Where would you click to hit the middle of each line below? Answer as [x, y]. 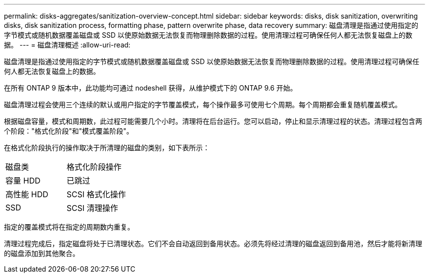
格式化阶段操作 [94, 167]
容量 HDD [23, 181]
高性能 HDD [27, 194]
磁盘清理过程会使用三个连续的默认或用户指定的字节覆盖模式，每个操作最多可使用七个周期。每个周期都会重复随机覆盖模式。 [203, 104]
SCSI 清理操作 [93, 208]
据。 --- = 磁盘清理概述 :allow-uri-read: [67, 45]
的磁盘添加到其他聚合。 [42, 253]
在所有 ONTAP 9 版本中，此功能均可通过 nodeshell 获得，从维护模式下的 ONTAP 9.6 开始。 [151, 88]
